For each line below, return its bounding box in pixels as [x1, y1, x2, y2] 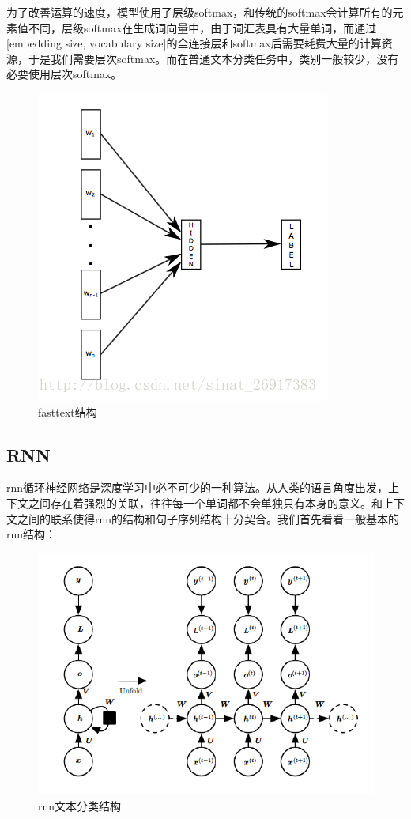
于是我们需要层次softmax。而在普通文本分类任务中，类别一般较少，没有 [28, 50, 399, 66]
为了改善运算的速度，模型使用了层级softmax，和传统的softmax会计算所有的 [6, 4, 393, 20]
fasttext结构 [38, 403, 97, 420]
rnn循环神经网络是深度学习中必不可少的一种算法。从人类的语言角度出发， [6, 479, 389, 496]
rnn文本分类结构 [38, 797, 122, 813]
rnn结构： [6, 526, 57, 542]
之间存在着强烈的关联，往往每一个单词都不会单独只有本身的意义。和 [28, 494, 383, 511]
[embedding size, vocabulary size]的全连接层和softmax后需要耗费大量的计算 [6, 35, 382, 51]
